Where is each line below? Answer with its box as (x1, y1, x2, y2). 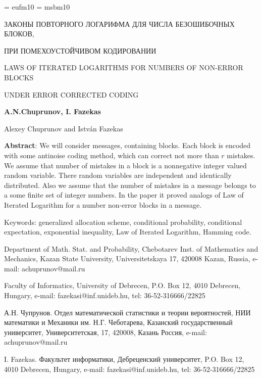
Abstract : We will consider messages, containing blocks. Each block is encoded (4, 140, 251, 151)
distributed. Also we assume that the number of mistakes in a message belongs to (4, 179, 256, 190)
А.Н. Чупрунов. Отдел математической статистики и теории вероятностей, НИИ (4, 307, 251, 317)
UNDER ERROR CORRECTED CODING (4, 89, 139, 100)
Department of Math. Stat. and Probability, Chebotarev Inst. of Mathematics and (4, 243, 258, 254)
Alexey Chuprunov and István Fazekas (4, 123, 123, 133)
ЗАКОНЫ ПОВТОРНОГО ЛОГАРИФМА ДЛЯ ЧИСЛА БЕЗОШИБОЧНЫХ (4, 18, 235, 29)
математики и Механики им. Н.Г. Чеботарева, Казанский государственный (4, 317, 233, 327)
